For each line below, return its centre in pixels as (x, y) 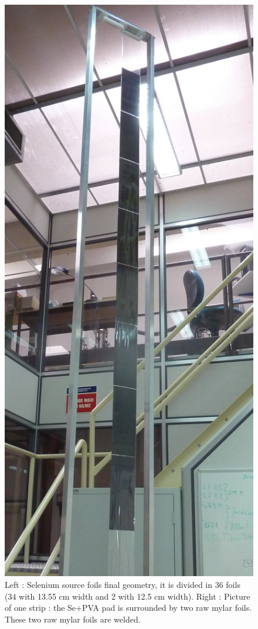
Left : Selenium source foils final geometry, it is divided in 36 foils (123, 585)
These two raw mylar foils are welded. (73, 619)
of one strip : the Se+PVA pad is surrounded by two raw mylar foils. (128, 608)
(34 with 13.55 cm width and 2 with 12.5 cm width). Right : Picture (128, 596)
